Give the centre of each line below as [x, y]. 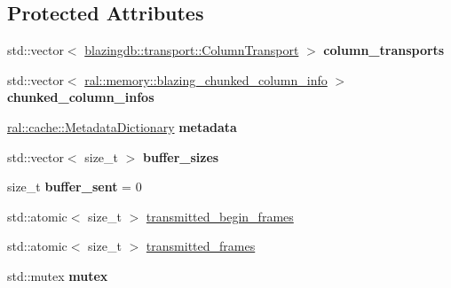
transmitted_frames [201, 246]
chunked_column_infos [81, 97]
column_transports [384, 50]
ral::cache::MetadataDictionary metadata [122, 126]
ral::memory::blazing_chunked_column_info [206, 79]
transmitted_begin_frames [220, 216]
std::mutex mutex [58, 275]
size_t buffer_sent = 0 [75, 187]
